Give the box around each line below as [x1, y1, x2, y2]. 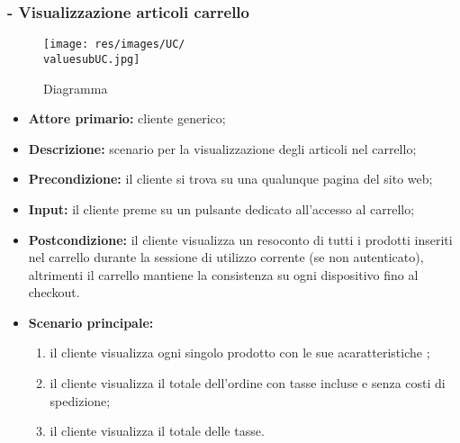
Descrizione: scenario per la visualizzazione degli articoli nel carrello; [28, 139, 417, 158]
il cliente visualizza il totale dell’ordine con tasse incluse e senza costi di [50, 374, 446, 393]
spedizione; [50, 391, 111, 410]
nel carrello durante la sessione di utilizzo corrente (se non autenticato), [28, 248, 424, 267]
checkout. [28, 283, 80, 302]
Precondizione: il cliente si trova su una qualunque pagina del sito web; [28, 169, 433, 188]
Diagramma [43, 78, 108, 97]
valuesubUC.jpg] [43, 52, 140, 66]
